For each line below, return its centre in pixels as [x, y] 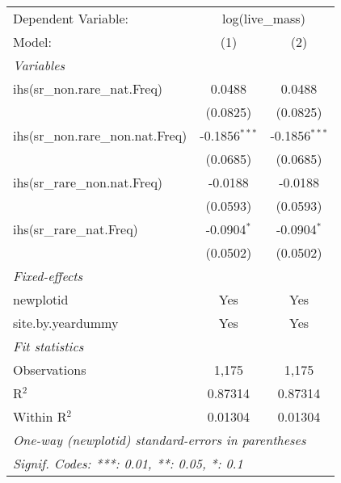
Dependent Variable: [71, 18]
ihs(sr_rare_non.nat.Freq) [88, 182]
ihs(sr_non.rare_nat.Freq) [88, 88]
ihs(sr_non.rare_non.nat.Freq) [100, 135]
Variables [39, 65]
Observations [50, 370]
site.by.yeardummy [66, 323]
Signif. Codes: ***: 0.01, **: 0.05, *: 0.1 [128, 463]
